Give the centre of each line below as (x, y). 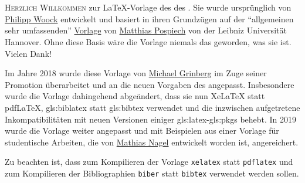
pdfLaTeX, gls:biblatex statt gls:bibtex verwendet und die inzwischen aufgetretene (152, 107)
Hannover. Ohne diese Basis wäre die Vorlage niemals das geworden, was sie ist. (148, 41)
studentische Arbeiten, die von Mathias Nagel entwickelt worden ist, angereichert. (152, 142)
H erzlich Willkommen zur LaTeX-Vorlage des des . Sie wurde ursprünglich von (148, 7)
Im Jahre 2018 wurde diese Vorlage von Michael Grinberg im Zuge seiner (136, 73)
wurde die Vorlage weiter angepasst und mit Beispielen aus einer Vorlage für (142, 131)
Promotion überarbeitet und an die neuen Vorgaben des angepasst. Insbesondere (150, 84)
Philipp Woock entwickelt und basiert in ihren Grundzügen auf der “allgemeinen (149, 18)
